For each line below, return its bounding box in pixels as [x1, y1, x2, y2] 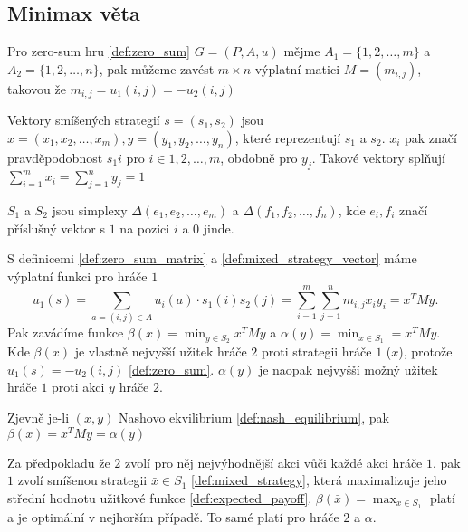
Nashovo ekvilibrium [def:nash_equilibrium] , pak [118, 408, 389, 427]
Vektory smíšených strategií [7, 110, 160, 129]
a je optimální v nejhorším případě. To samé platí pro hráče [7, 507, 339, 526]
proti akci [52, 377, 105, 396]
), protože [398, 342, 453, 361]
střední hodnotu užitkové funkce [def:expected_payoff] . [7, 488, 312, 507]
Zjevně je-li [7, 408, 70, 427]
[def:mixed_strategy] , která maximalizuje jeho [190, 470, 447, 489]
